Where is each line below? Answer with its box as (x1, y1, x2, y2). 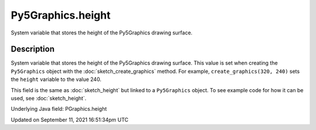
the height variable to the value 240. (11, 76, 102, 83)
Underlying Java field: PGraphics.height (11, 106, 107, 113)
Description (11, 44, 55, 54)
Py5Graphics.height (11, 9, 111, 22)
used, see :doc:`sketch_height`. (11, 95, 87, 102)
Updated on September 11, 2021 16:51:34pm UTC (11, 116, 129, 123)
